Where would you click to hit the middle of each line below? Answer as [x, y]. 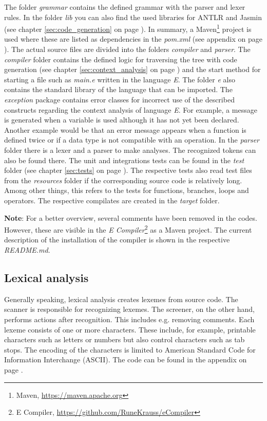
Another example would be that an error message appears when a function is [125, 129]
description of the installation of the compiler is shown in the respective [117, 240]
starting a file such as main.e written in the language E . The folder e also [120, 79]
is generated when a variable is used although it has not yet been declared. [122, 120]
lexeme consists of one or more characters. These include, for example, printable [130, 329]
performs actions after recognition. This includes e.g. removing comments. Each [129, 319]
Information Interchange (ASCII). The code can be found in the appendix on [126, 359]
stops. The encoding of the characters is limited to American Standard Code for [130, 349]
